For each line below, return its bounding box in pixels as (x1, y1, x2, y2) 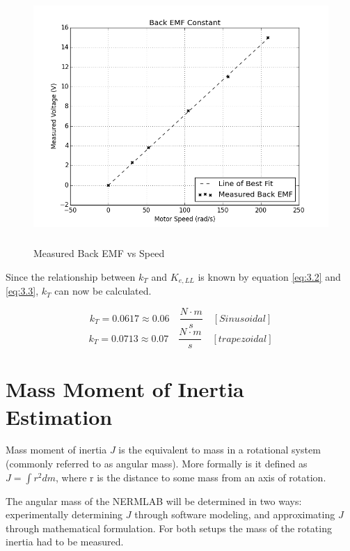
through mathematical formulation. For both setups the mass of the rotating (6, 520, 332, 535)
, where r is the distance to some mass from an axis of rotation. (56, 469, 326, 484)
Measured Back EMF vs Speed (33, 246, 165, 261)
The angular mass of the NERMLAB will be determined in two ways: (6, 493, 302, 508)
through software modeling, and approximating (134, 507, 335, 522)
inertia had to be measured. (6, 534, 124, 549)
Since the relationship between (6, 269, 136, 284)
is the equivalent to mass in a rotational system (118, 442, 321, 457)
